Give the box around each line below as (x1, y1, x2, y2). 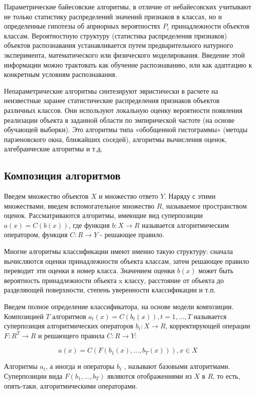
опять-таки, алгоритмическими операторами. (4, 380, 138, 391)
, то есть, (213, 371, 240, 381)
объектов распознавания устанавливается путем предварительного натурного (4, 40, 233, 50)
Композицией (4, 311, 44, 321)
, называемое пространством (161, 200, 247, 211)
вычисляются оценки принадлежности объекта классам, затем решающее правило (4, 255, 250, 266)
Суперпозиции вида (4, 371, 63, 381)
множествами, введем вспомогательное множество (4, 200, 155, 211)
